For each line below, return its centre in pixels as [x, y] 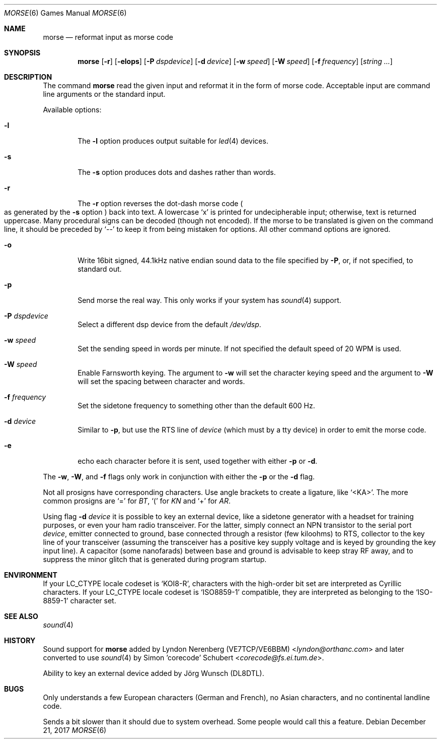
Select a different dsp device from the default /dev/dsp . [169, 324]
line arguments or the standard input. [104, 94]
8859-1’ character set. [80, 601]
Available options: [72, 110]
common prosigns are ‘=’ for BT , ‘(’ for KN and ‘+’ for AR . [137, 501]
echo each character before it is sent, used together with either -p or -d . [198, 461]
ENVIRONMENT [31, 575]
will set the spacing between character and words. [161, 381]
